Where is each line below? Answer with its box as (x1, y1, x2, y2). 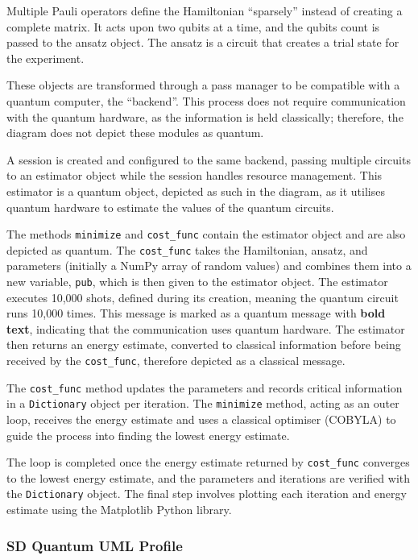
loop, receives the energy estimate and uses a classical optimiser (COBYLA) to (6, 411, 396, 428)
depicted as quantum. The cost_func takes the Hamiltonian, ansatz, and (6, 241, 368, 258)
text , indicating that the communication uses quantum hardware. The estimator (6, 320, 405, 337)
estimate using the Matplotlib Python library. (6, 501, 232, 518)
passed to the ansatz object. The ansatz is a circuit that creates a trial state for (6, 34, 399, 51)
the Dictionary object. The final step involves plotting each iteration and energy (6, 485, 407, 502)
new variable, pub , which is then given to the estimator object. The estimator (6, 273, 388, 290)
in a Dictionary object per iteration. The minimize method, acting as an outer (6, 395, 399, 412)
